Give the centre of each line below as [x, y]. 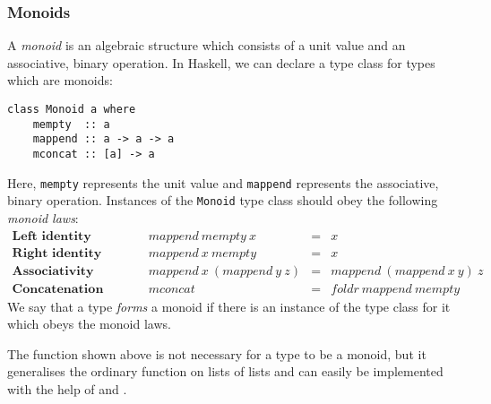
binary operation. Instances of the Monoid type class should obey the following [223, 200]
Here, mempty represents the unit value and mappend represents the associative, [223, 182]
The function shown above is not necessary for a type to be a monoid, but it [217, 353]
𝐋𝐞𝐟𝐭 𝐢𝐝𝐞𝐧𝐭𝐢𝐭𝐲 [52, 236]
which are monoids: [60, 80]
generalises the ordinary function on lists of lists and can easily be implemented [225, 371]
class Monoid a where [72, 109]
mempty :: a [71, 124]
